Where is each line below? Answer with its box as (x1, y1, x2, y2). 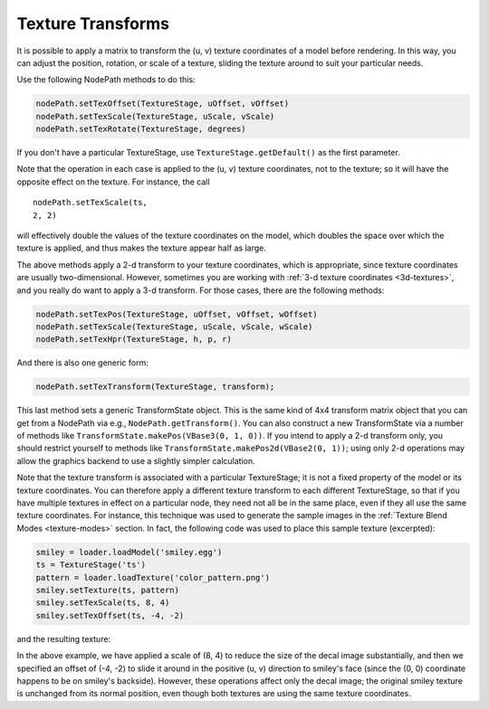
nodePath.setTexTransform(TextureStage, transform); (35, 382, 275, 392)
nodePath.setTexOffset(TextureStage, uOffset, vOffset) (35, 99, 290, 109)
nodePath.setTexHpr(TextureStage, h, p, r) (35, 335, 233, 345)
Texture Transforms (16, 14, 170, 33)
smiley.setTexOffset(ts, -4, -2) (35, 610, 185, 620)
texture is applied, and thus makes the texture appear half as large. (16, 242, 266, 253)
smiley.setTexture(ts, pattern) (35, 584, 180, 595)
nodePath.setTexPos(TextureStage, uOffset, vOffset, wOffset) (35, 308, 318, 319)
